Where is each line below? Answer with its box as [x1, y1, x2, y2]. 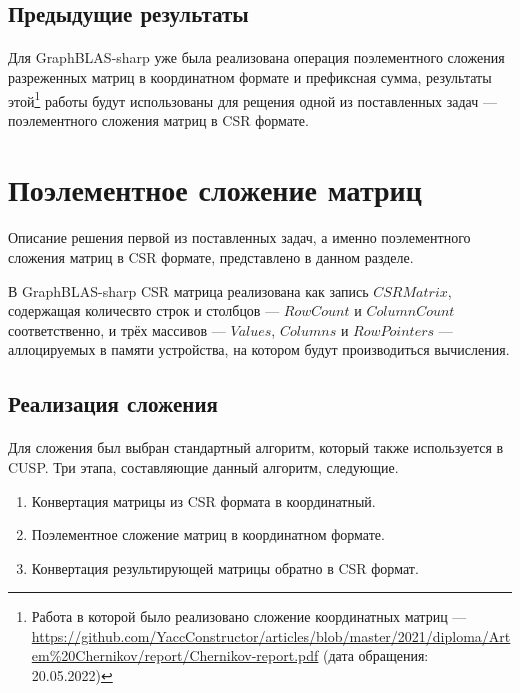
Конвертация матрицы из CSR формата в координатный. [31, 490, 376, 511]
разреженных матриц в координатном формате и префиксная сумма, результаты [8, 66, 492, 87]
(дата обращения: [322, 645, 429, 666]
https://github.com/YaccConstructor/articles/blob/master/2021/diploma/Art [31, 625, 511, 646]
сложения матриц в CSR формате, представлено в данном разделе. [8, 246, 414, 267]
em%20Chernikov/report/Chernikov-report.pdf [31, 645, 319, 666]
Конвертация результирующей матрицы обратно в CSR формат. [31, 557, 419, 578]
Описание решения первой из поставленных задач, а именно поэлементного [8, 227, 471, 248]
